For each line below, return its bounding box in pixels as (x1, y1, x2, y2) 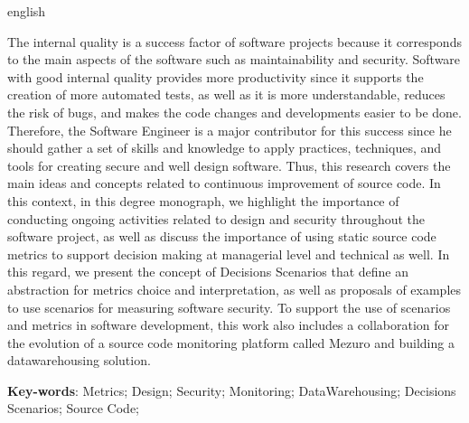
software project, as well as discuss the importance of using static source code (7, 227, 436, 246)
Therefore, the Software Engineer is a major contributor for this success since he (7, 120, 452, 139)
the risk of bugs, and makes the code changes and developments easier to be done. (7, 102, 462, 121)
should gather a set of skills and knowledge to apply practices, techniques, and (7, 138, 442, 157)
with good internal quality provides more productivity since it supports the (7, 67, 424, 86)
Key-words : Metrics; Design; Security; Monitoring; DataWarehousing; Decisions (7, 381, 456, 399)
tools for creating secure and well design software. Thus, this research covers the (7, 155, 451, 174)
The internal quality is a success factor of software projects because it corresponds (7, 32, 462, 51)
